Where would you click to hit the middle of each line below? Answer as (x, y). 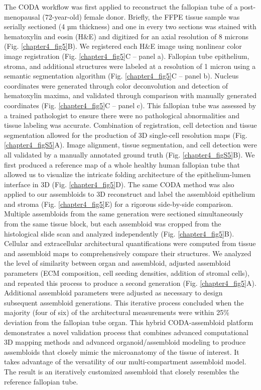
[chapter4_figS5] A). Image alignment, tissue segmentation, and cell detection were (130, 145)
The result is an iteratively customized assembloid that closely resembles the (122, 371)
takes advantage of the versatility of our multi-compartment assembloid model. (125, 362)
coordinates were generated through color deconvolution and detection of (116, 85)
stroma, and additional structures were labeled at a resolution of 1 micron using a (130, 66)
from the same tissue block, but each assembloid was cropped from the (113, 224)
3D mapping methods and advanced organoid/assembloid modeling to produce (125, 342)
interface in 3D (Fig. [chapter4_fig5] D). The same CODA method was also (119, 184)
